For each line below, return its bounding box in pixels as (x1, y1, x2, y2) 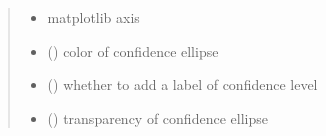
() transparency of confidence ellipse (47, 107, 268, 128)
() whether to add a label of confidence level (47, 74, 318, 95)
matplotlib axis (47, 7, 140, 27)
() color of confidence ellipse (47, 40, 219, 61)
